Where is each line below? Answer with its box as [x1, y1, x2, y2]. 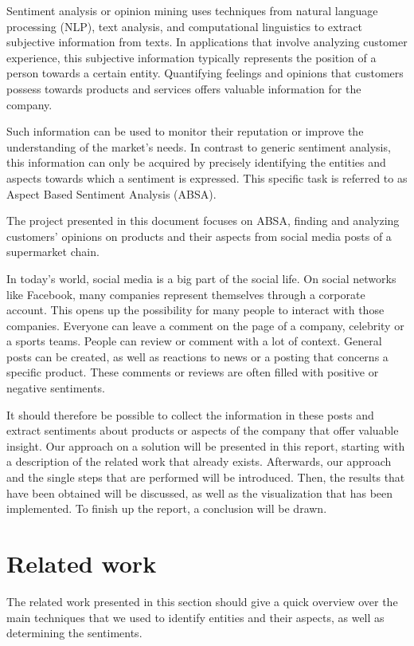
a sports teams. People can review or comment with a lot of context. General [6, 333, 382, 349]
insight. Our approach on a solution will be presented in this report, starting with [6, 437, 405, 454]
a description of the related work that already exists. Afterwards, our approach [6, 453, 392, 470]
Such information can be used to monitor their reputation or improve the [6, 123, 364, 140]
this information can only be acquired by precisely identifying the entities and [6, 154, 386, 171]
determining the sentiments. [6, 624, 143, 641]
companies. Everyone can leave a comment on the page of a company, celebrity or [6, 317, 404, 333]
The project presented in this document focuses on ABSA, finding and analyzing [6, 212, 400, 229]
